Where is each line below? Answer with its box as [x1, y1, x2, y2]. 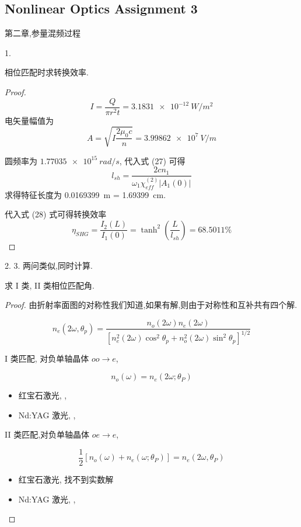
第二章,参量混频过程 [5, 27, 80, 39]
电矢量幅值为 [5, 114, 54, 126]
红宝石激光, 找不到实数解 [18, 473, 114, 485]
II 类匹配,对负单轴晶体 [5, 428, 90, 441]
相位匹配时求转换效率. [5, 66, 89, 78]
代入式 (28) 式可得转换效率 [5, 208, 107, 220]
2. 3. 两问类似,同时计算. [5, 259, 93, 272]
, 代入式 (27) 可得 [119, 154, 185, 167]
